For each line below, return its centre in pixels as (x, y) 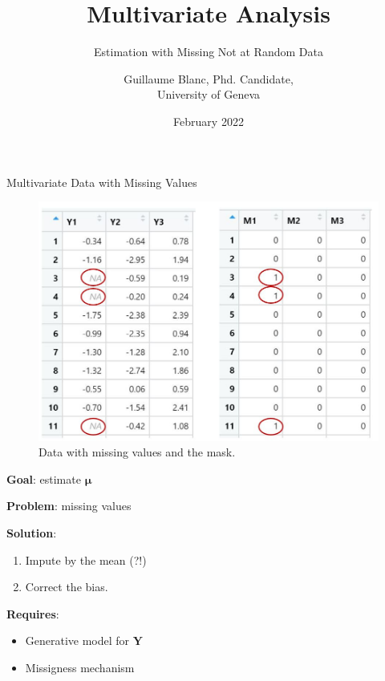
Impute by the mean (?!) (86, 559)
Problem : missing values (69, 506)
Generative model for (77, 640)
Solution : (32, 532)
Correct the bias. (67, 587)
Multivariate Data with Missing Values (102, 182)
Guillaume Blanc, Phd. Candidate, (209, 78)
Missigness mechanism (80, 667)
